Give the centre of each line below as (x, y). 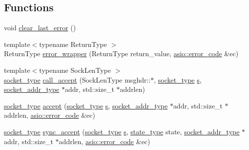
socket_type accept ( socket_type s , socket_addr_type (86, 105)
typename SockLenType (75, 70)
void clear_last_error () (40, 28)
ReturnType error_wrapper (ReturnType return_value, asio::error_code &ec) (121, 54)
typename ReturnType (73, 44)
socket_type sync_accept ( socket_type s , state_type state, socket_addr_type (122, 131)
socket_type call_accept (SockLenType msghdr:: (77, 79)
